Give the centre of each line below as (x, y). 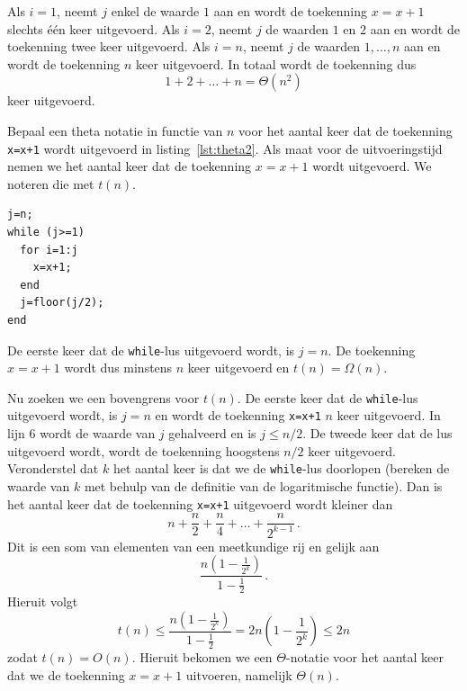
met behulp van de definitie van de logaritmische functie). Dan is (263, 485)
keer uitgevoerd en (238, 368)
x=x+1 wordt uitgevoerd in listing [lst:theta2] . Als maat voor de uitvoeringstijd (225, 148)
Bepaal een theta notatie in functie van (115, 130)
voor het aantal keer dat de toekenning (346, 130)
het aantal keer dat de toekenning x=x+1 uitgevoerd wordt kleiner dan (200, 503)
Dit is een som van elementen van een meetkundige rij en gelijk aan (193, 546)
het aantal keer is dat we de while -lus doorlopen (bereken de (281, 468)
